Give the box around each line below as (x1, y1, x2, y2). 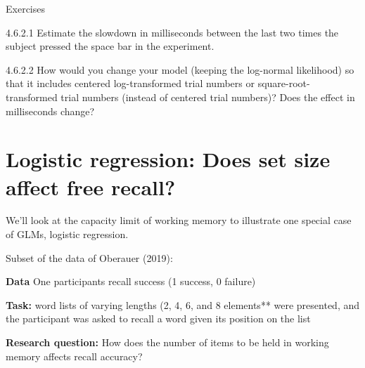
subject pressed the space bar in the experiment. (6, 39, 214, 53)
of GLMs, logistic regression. (6, 227, 129, 242)
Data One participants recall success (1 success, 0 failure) (6, 274, 256, 289)
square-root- (257, 76, 310, 91)
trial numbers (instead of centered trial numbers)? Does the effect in (60, 89, 355, 104)
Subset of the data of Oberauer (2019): (6, 250, 173, 265)
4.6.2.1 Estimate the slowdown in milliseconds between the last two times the (6, 25, 339, 39)
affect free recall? (6, 172, 176, 201)
